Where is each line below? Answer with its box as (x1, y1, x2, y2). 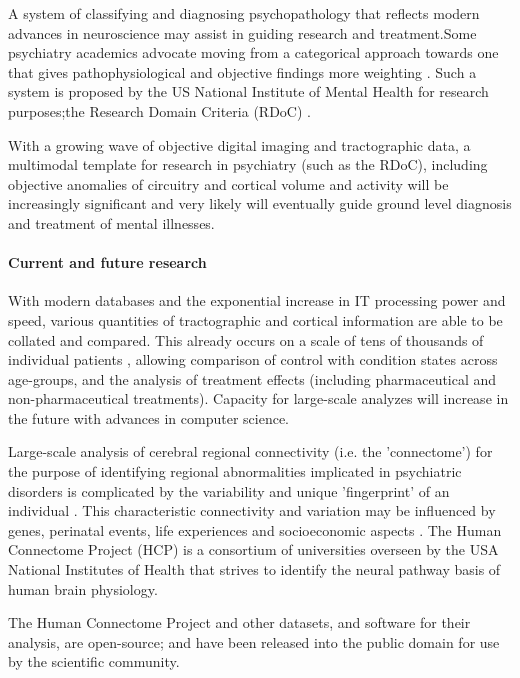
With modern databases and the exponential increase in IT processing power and (8, 290, 506, 311)
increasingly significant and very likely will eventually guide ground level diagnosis (8, 193, 512, 214)
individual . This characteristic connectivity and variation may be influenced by (8, 500, 496, 521)
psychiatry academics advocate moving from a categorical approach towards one (8, 42, 499, 63)
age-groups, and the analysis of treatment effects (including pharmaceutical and (8, 368, 497, 389)
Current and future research (8, 252, 207, 273)
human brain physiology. (8, 578, 158, 599)
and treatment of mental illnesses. (8, 212, 215, 233)
